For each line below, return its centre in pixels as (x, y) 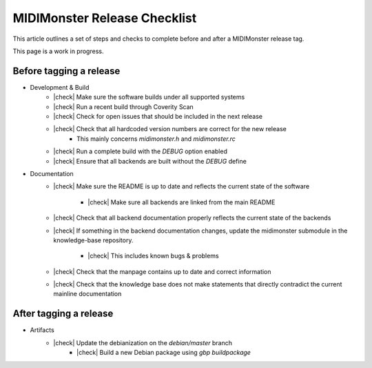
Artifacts (42, 330)
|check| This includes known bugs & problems (154, 256)
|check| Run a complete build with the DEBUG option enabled (140, 151)
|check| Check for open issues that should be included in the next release (158, 117)
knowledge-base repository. (93, 240)
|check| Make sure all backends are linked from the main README (182, 202)
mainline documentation (87, 294)
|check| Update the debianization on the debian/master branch (143, 342)
